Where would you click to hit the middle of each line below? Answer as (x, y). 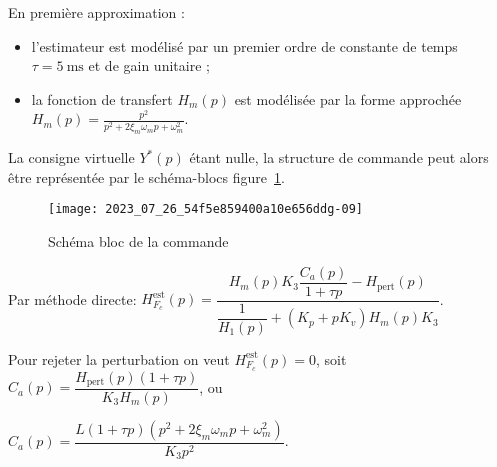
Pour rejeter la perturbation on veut (119, 358)
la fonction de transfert (102, 98)
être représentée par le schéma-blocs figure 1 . (146, 176)
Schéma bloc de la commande (138, 241)
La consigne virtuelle (71, 157)
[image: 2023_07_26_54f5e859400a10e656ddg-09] (205, 209)
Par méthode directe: (72, 298)
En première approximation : (96, 12)
